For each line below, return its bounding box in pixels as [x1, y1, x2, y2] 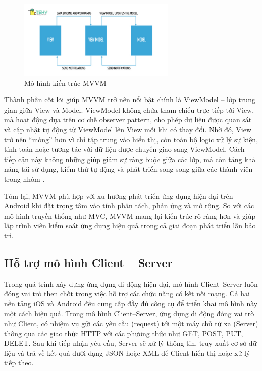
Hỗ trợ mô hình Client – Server [4, 254, 173, 270]
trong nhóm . [4, 173, 45, 184]
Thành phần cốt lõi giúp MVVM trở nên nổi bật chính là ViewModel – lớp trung [4, 94, 255, 105]
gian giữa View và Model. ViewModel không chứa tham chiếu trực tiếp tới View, [4, 104, 254, 115]
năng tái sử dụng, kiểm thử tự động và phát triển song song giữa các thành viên [4, 164, 253, 174]
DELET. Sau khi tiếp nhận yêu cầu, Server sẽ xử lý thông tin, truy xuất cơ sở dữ [4, 338, 257, 348]
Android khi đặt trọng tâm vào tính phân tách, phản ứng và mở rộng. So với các [4, 200, 254, 211]
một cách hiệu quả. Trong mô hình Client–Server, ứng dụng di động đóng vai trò [4, 308, 254, 319]
